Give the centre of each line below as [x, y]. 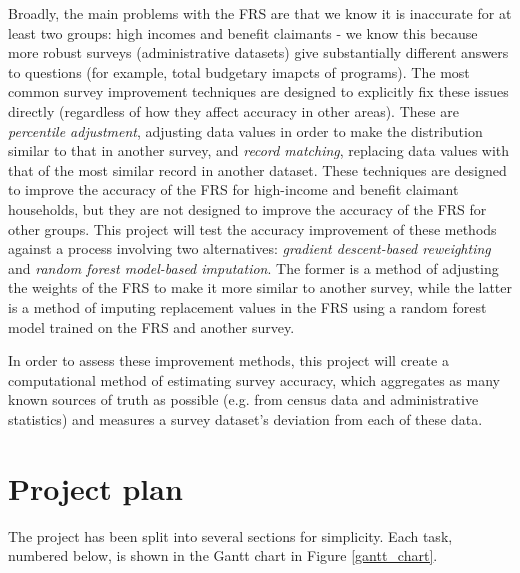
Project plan [95, 487]
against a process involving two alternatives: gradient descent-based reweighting [249, 248]
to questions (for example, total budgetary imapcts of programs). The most [239, 71]
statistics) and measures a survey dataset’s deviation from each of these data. [245, 418]
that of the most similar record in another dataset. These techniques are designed [257, 169]
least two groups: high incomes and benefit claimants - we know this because [243, 32]
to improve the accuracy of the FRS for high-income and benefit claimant [233, 189]
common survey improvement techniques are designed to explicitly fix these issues [258, 91]
